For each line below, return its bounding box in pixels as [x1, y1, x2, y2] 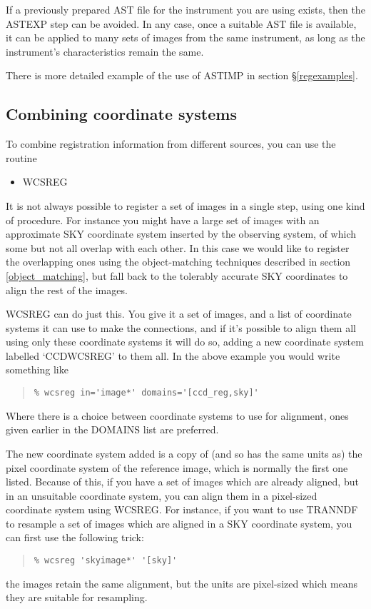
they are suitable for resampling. [6, 590, 148, 605]
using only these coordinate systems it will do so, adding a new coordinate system [6, 334, 364, 349]
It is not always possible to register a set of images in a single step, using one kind [6, 198, 365, 213]
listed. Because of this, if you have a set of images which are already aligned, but [6, 474, 359, 489]
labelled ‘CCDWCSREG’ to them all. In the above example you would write [6, 348, 340, 363]
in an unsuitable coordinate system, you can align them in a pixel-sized [6, 488, 317, 503]
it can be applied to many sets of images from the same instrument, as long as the [6, 30, 365, 45]
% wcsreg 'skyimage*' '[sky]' [34, 555, 178, 566]
